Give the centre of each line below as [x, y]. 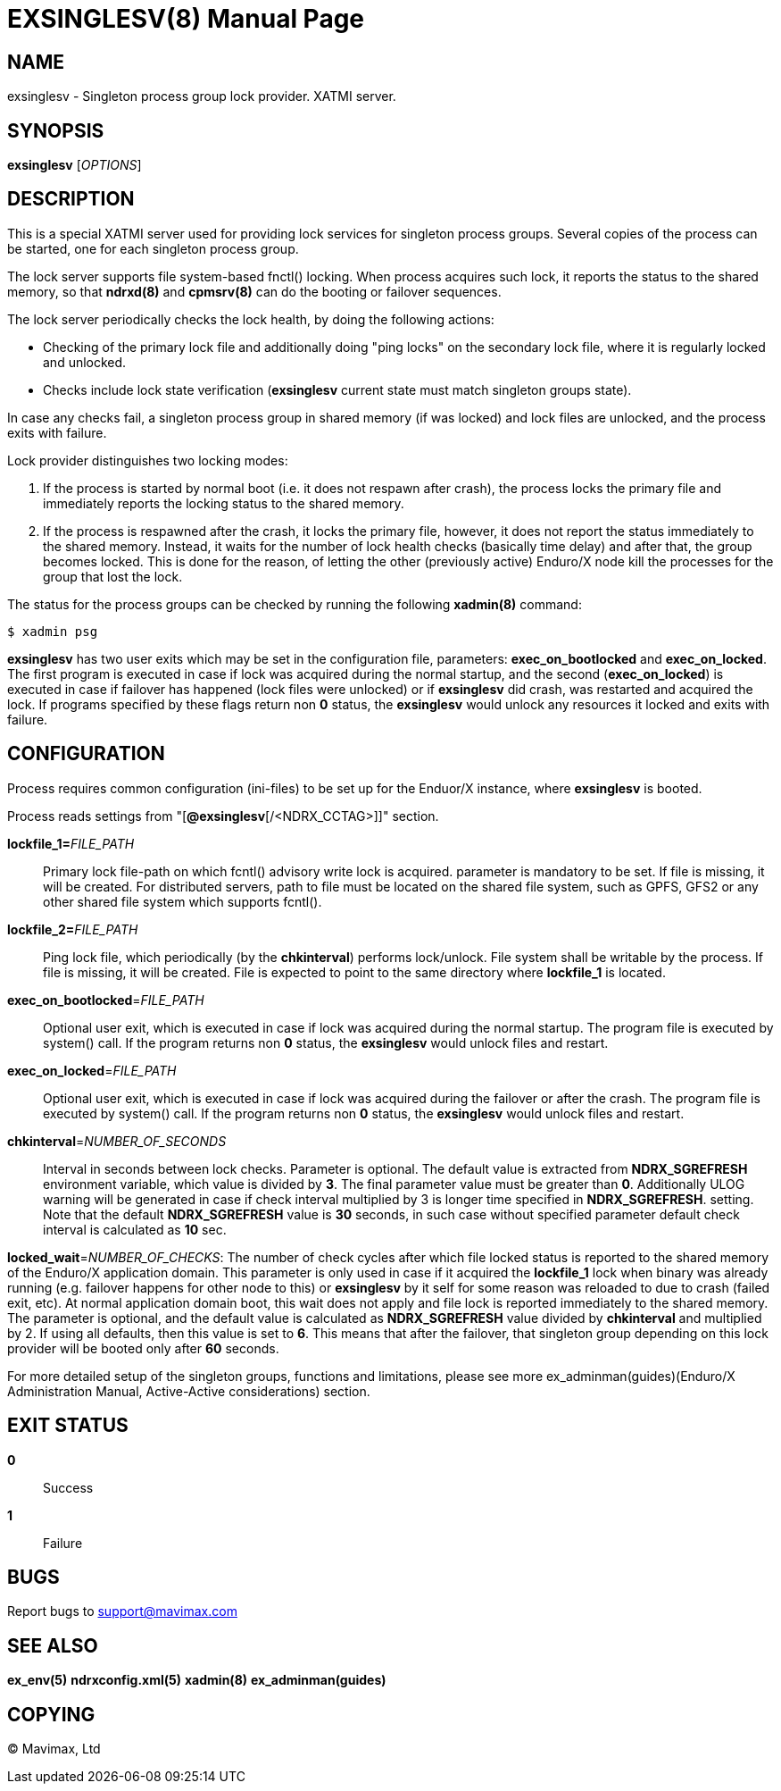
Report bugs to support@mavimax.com [122, 1611]
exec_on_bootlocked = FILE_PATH [106, 1000]
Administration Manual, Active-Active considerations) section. [189, 1391]
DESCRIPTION [71, 199]
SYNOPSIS [56, 130]
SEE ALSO [53, 1645]
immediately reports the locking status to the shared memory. [224, 503]
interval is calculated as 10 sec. [135, 1229]
